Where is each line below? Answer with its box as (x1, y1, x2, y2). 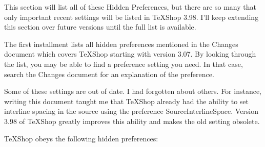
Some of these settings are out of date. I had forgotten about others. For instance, (4, 86, 262, 96)
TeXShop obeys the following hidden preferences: (4, 133, 158, 143)
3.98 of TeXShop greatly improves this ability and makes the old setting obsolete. (4, 115, 260, 126)
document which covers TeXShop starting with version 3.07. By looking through (4, 48, 256, 59)
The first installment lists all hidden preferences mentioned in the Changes (4, 38, 238, 49)
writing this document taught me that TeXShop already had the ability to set (4, 95, 249, 106)
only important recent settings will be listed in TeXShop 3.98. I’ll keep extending (4, 11, 259, 22)
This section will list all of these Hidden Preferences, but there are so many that (4, 2, 256, 12)
